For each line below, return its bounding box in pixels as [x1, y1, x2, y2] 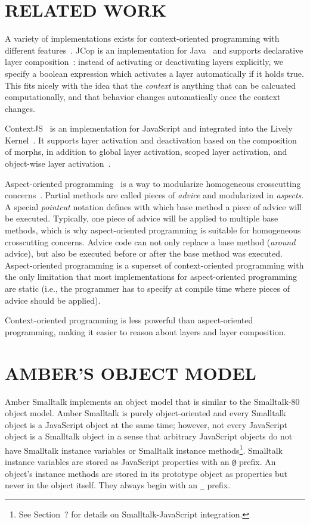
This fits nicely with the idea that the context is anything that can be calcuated [5, 79, 296, 91]
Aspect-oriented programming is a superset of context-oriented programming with [5, 258, 304, 271]
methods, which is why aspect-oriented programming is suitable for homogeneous [5, 224, 301, 236]
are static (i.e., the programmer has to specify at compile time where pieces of [5, 282, 290, 294]
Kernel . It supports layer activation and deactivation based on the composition [5, 133, 297, 146]
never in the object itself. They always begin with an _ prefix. [5, 479, 231, 491]
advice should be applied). [5, 294, 101, 306]
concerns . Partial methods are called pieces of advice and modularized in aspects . [5, 189, 304, 201]
